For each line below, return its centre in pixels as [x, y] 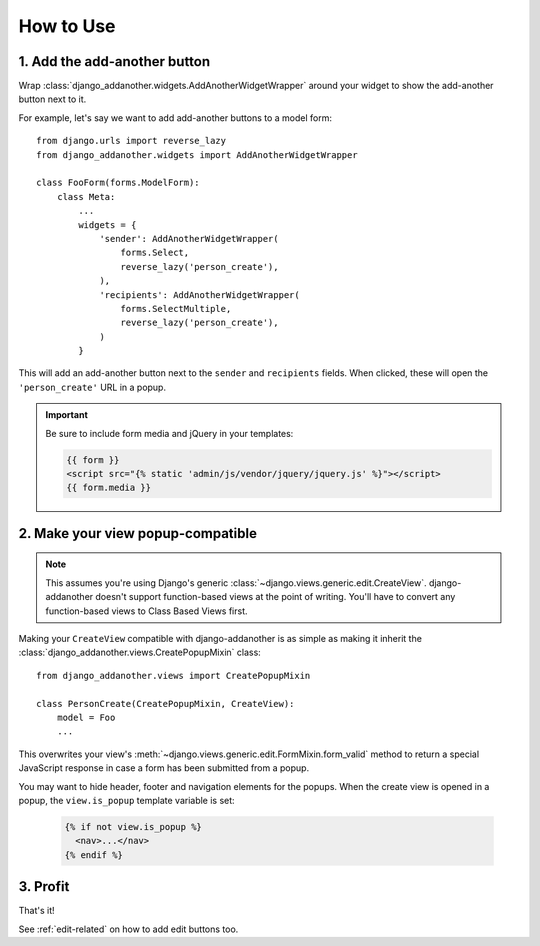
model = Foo [86, 717]
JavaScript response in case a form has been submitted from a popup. [164, 768]
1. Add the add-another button [114, 61]
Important [67, 415]
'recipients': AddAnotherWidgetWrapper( [199, 294]
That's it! [36, 911]
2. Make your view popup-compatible [137, 533]
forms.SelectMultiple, [176, 308]
